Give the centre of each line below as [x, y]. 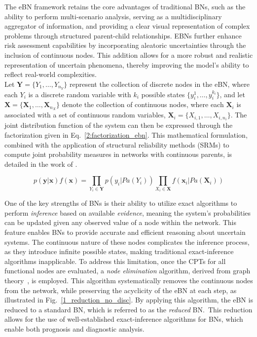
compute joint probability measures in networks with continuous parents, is [118, 154]
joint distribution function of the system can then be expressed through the [119, 125]
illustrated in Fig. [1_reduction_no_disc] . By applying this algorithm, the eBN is [129, 300]
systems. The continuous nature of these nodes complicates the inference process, [127, 242]
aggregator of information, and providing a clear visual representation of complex [127, 26]
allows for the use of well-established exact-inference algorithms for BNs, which [124, 319]
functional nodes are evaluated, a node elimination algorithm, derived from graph [128, 271]
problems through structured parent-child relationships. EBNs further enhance [123, 35]
